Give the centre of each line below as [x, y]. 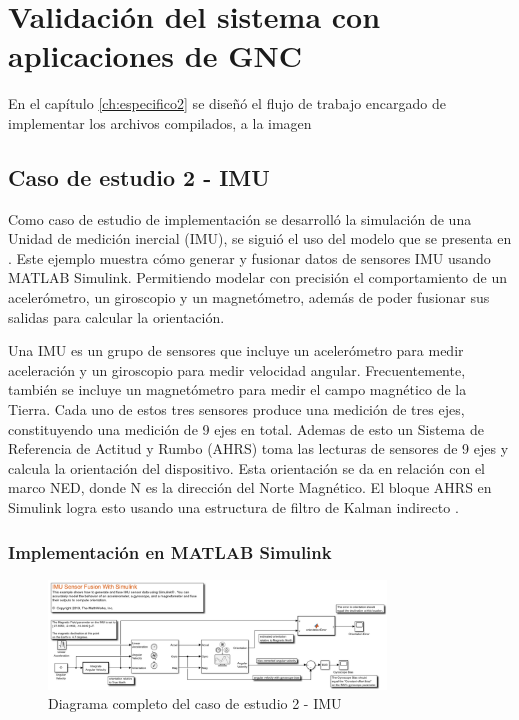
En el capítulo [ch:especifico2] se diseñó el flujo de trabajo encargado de [227, 103]
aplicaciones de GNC [155, 55]
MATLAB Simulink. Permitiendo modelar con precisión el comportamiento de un [257, 277]
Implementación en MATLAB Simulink [170, 551]
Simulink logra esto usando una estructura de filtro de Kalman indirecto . [233, 507]
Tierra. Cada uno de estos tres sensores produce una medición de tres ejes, [236, 409]
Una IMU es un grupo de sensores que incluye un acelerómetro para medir [236, 350]
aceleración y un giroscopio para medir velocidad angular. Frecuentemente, [237, 369]
